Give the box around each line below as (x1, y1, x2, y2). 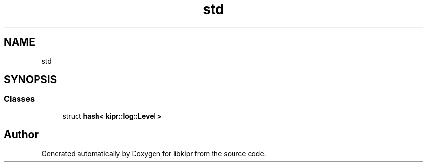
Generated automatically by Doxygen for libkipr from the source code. (41, 149, 266, 158)
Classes (4, 94, 35, 104)
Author (4, 129, 39, 141)
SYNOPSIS (4, 74, 57, 86)
